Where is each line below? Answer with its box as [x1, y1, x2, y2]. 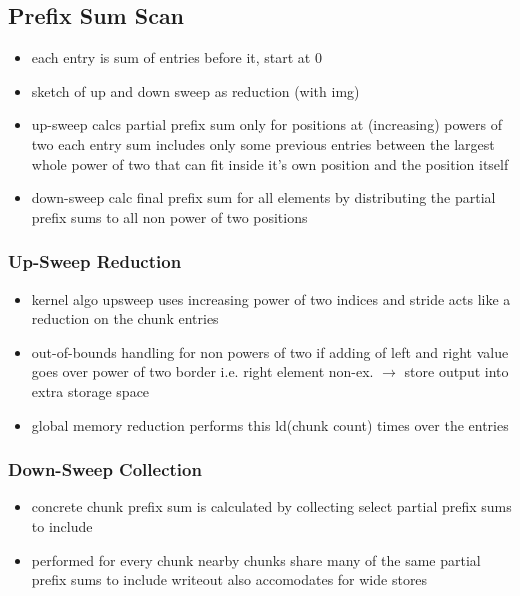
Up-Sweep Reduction [8, 249, 182, 274]
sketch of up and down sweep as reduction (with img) [31, 80, 360, 101]
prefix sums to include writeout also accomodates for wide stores [31, 569, 428, 590]
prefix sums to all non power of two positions [31, 206, 308, 227]
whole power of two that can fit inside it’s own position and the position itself [31, 153, 509, 174]
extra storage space [31, 380, 150, 401]
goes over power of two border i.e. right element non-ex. [31, 361, 374, 382]
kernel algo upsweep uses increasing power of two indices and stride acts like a [31, 288, 511, 309]
